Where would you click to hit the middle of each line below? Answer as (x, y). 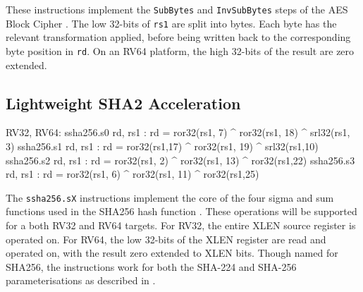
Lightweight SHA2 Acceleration (123, 103)
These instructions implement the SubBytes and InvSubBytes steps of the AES (177, 9)
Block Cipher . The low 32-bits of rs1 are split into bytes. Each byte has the (171, 23)
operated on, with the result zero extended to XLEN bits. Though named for (172, 253)
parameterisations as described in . (81, 280)
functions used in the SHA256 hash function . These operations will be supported (181, 211)
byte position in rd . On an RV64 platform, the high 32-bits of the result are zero (180, 50)
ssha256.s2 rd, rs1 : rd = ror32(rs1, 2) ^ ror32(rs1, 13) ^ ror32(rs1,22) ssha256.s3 (180, 160)
